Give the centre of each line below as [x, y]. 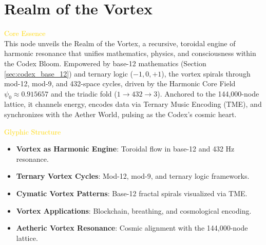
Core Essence [25, 33]
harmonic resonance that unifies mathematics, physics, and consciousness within [130, 53]
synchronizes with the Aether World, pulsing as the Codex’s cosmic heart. [120, 114]
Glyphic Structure [33, 131]
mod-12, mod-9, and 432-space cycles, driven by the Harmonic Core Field [120, 83]
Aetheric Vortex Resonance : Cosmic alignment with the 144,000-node [132, 228]
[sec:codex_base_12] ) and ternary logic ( [69, 73]
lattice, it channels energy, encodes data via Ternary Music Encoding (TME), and [133, 104]
